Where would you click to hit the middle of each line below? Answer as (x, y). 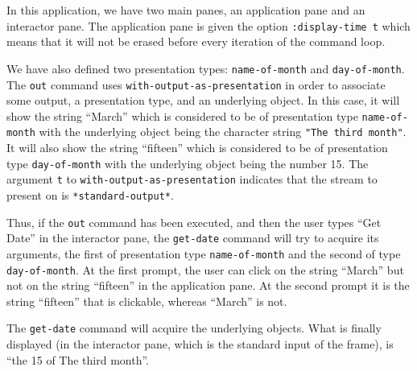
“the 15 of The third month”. (78, 359)
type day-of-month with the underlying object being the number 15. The (188, 163)
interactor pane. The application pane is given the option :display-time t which (208, 25)
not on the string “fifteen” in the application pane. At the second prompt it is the (208, 285)
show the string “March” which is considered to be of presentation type (182, 115)
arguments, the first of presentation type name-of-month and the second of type (204, 253)
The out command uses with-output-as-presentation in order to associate (196, 84)
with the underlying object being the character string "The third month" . (223, 132)
